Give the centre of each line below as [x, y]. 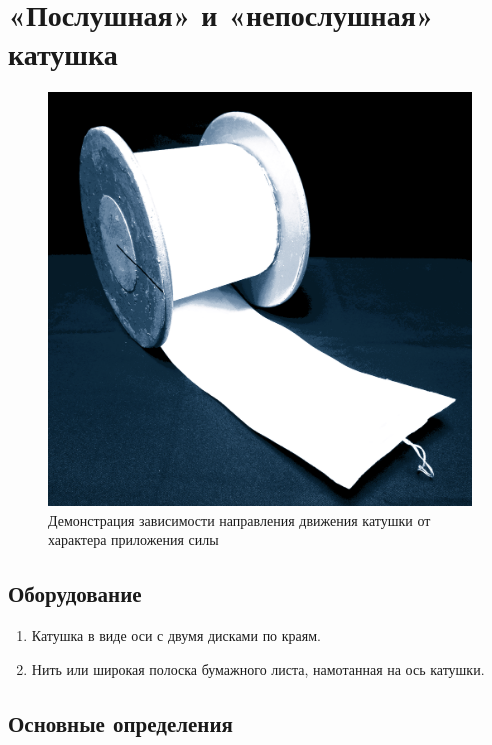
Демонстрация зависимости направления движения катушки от [239, 519]
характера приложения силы [133, 539]
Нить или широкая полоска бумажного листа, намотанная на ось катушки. [258, 668]
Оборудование [75, 593]
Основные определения [120, 722]
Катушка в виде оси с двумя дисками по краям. [176, 634]
